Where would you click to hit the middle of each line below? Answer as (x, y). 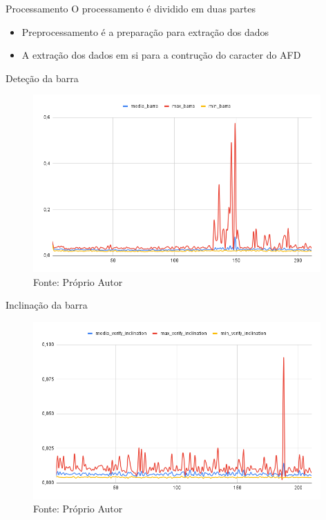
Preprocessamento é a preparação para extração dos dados (145, 31)
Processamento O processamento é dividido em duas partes (131, 8)
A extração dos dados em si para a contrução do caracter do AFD (161, 55)
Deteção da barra (42, 78)
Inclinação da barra (47, 305)
